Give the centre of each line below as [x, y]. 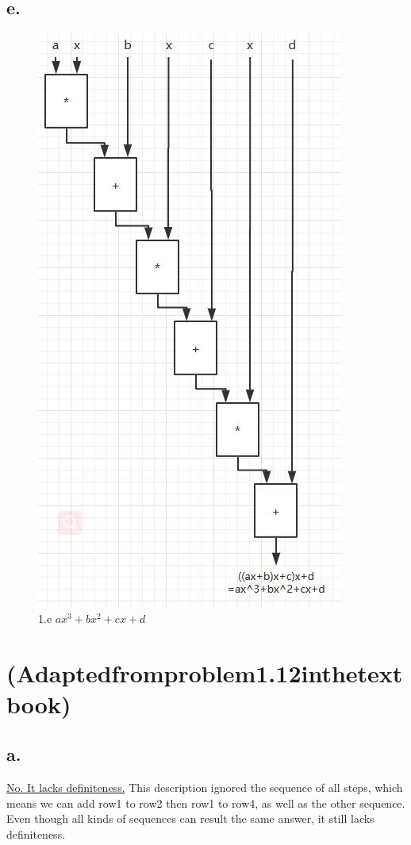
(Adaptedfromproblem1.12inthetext [205, 672]
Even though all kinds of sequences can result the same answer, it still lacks [190, 818]
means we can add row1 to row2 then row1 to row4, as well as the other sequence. [206, 803]
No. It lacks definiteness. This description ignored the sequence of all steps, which [205, 787]
